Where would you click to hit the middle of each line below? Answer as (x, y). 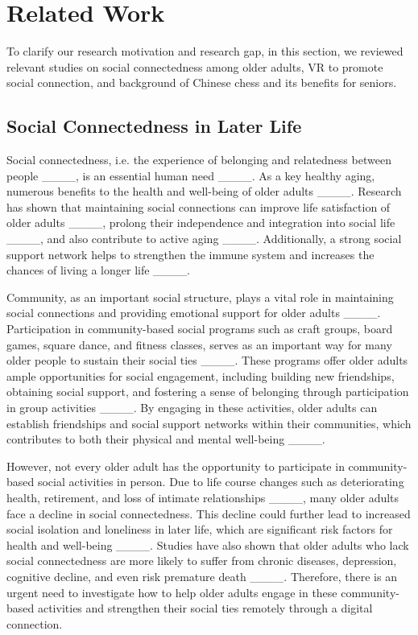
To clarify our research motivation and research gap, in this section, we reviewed (205, 51)
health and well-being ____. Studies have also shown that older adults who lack (208, 544)
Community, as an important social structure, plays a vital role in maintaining (200, 297)
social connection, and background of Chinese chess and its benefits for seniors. (202, 82)
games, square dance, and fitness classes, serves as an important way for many (199, 344)
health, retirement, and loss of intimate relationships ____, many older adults (203, 497)
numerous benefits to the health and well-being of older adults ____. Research (204, 191)
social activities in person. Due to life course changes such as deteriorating (221, 482)
